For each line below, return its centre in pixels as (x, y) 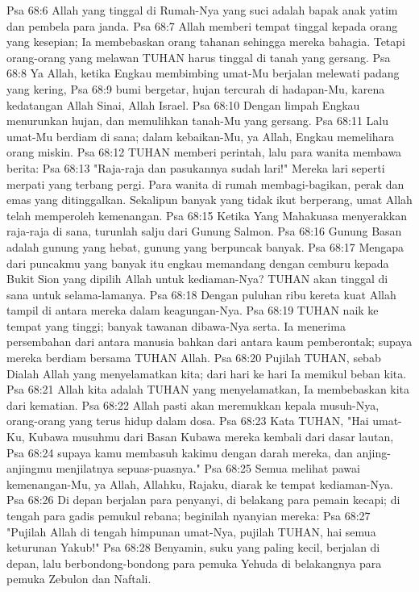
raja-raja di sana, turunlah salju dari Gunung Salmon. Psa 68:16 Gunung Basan (204, 231)
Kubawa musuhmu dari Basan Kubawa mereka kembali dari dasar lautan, (211, 437)
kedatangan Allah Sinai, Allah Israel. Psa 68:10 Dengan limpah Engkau (183, 104)
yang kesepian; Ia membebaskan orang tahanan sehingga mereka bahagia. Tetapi (206, 42)
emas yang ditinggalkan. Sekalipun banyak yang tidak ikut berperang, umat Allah (209, 200)
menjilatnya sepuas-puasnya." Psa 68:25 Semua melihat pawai (208, 468)
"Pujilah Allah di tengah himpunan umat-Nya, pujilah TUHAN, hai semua (191, 531)
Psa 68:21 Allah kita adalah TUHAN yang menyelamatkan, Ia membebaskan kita (208, 389)
